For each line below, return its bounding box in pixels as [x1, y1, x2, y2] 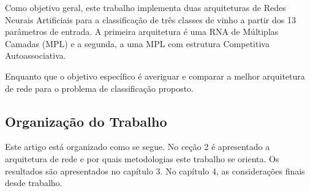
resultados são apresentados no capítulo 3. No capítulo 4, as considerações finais [5, 164, 305, 177]
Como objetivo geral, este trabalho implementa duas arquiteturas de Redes [5, 1, 286, 13]
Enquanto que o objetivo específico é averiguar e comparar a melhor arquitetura [5, 69, 305, 82]
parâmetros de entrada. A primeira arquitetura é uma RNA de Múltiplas [5, 25, 279, 38]
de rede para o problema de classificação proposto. [5, 81, 194, 94]
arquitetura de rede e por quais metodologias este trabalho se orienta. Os [5, 152, 279, 165]
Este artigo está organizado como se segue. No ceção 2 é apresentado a [5, 140, 270, 153]
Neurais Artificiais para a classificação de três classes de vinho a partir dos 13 [5, 13, 296, 26]
